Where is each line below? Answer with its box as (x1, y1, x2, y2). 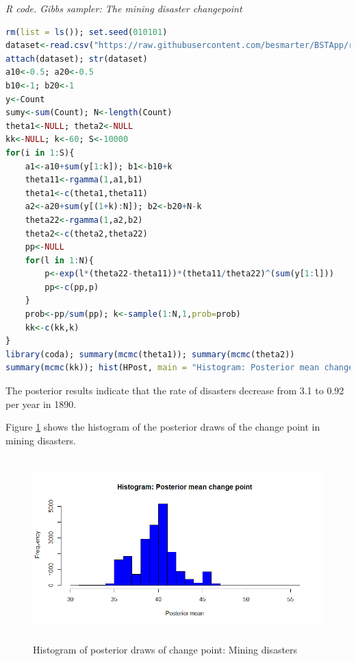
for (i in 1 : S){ (5, 147, 75, 158)
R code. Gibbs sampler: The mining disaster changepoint (5, 1, 242, 15)
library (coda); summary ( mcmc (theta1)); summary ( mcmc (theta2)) (5, 349, 295, 359)
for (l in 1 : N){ (25, 255, 94, 265)
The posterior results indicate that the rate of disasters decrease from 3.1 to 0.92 (5, 383, 344, 398)
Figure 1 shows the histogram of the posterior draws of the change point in (5, 420, 320, 434)
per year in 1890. (5, 396, 77, 411)
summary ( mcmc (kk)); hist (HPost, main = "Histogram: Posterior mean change (5, 363, 354, 373)
